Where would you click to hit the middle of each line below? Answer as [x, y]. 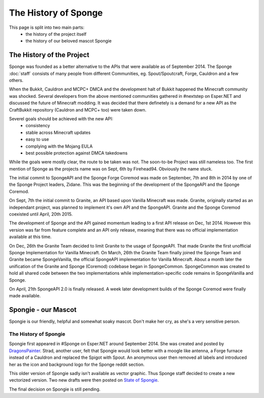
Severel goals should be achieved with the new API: [61, 119]
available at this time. [30, 237]
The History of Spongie [37, 334]
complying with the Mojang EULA [59, 146]
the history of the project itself [56, 34]
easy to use [37, 139]
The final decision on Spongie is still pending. [55, 389]
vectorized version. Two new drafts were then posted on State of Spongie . [84, 380]
